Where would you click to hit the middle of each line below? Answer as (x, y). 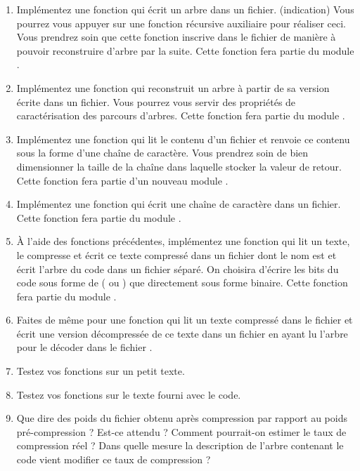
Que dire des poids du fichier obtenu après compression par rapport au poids (182, 418)
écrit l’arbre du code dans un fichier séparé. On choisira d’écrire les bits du (178, 268)
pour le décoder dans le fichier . (84, 347)
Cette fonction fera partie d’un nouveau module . (122, 180)
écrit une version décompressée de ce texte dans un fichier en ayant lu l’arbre (182, 333)
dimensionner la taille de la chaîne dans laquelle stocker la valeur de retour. (179, 166)
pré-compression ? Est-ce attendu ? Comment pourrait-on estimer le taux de (181, 431)
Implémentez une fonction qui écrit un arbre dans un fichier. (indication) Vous (185, 9)
